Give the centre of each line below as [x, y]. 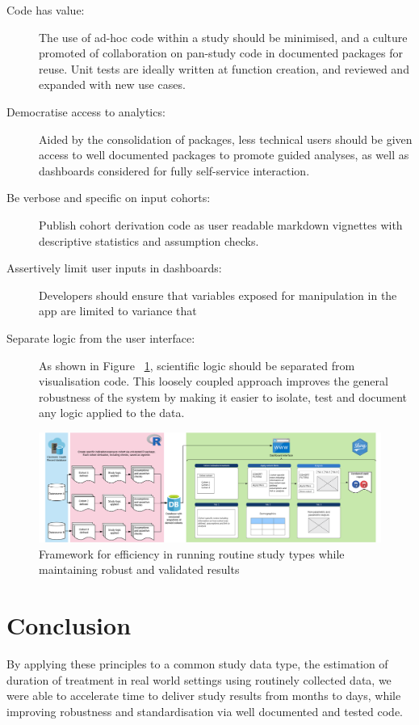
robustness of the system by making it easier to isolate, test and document [223, 396]
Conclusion [69, 625]
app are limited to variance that [118, 311]
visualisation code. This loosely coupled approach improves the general [214, 381]
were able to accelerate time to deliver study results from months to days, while [204, 695]
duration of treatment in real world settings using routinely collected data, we [199, 679]
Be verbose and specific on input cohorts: [109, 198]
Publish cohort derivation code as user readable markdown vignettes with [221, 224]
